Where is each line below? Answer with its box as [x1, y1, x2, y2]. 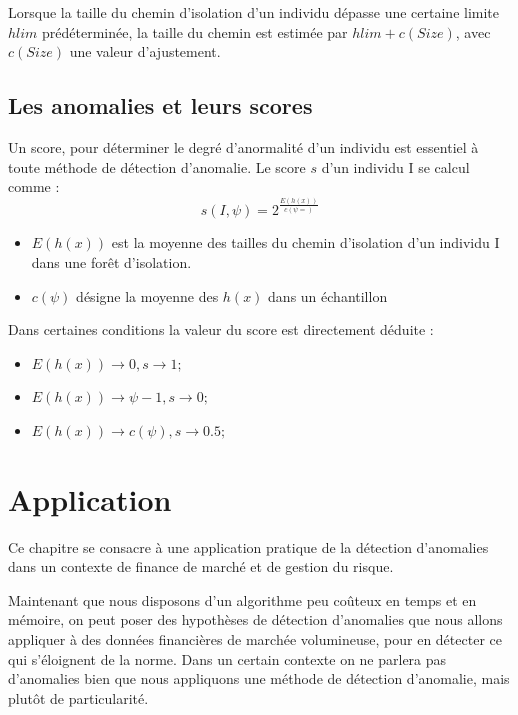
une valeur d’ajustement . [69, 41, 221, 62]
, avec [455, 21, 491, 42]
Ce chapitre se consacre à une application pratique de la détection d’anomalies [8, 536, 489, 557]
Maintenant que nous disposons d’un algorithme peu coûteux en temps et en [8, 589, 477, 610]
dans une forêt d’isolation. [31, 252, 192, 273]
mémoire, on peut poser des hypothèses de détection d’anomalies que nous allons [8, 609, 503, 630]
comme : [8, 176, 60, 197]
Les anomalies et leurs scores [8, 90, 313, 121]
